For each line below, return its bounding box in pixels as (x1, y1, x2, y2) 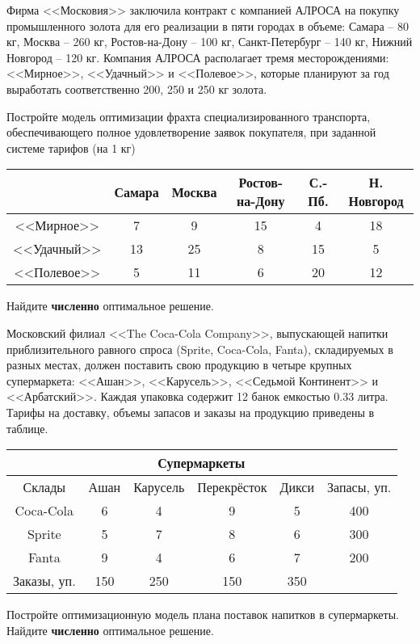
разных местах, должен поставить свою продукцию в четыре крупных (6, 356, 352, 373)
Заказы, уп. (13, 571, 76, 591)
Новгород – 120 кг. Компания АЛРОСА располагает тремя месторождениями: (6, 48, 389, 65)
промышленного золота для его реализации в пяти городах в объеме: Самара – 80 (6, 17, 409, 34)
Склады (23, 478, 66, 497)
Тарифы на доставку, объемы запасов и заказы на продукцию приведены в (6, 403, 375, 420)
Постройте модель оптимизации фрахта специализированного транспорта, (6, 107, 371, 124)
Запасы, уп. (327, 478, 392, 497)
